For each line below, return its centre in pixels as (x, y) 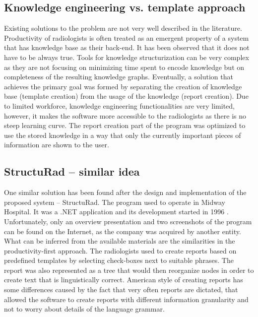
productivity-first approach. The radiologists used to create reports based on (120, 250)
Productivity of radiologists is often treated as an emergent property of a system (127, 37)
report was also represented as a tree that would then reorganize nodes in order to (129, 270)
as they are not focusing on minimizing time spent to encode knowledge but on (124, 67)
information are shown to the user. (57, 145)
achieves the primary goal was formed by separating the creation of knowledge (123, 86)
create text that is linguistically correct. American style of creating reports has (124, 280)
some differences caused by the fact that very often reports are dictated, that (121, 289)
